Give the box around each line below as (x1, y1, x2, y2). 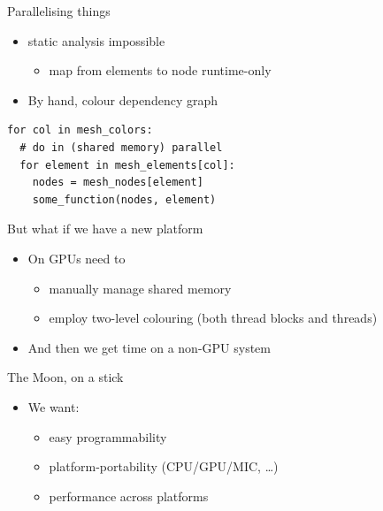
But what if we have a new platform (7, 219, 203, 238)
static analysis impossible (27, 31, 165, 50)
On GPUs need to (27, 248, 126, 267)
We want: (27, 397, 80, 416)
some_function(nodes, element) (32, 193, 217, 206)
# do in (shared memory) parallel (19, 141, 223, 154)
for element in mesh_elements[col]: (19, 158, 235, 172)
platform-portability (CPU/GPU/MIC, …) (49, 457, 279, 476)
